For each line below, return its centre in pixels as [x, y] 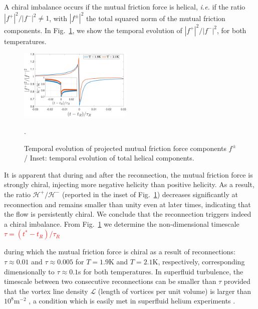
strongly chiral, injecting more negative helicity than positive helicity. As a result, [129, 184]
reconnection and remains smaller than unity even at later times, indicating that [127, 204]
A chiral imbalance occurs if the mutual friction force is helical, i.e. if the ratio [125, 7]
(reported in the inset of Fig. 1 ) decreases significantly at [150, 194]
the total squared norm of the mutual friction [156, 18]
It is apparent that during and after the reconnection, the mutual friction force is [128, 174]
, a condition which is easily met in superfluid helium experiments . [132, 301]
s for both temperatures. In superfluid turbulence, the [161, 271]
